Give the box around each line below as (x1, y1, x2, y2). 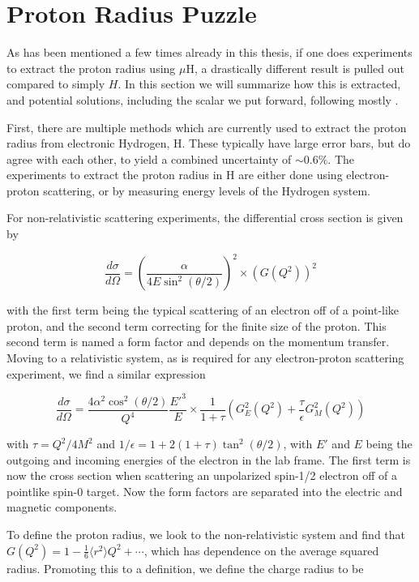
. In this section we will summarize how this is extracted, (118, 75, 401, 92)
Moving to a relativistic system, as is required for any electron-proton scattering (6, 349, 404, 366)
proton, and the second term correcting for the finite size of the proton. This (6, 317, 387, 334)
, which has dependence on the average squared (143, 541, 379, 558)
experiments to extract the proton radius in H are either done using (6, 166, 343, 183)
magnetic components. (6, 499, 118, 516)
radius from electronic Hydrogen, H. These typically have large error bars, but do (6, 135, 411, 152)
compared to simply (6, 75, 105, 92)
